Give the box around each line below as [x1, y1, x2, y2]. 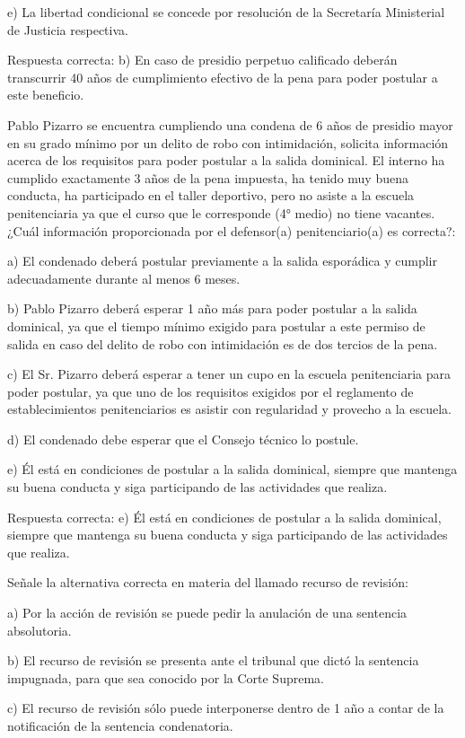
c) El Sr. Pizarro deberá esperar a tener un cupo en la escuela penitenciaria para [7, 365, 452, 383]
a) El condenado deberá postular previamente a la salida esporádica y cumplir [7, 251, 437, 270]
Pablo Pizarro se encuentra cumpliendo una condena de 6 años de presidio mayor [7, 115, 453, 134]
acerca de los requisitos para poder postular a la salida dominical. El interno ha [7, 151, 445, 170]
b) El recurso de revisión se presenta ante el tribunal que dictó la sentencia [7, 651, 419, 670]
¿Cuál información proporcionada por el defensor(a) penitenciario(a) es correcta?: [7, 221, 456, 240]
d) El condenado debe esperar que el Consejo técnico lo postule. [7, 429, 359, 448]
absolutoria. [7, 620, 72, 639]
